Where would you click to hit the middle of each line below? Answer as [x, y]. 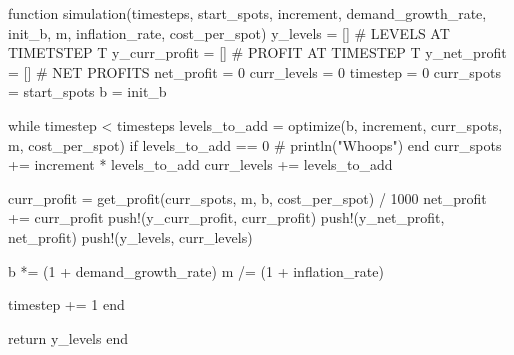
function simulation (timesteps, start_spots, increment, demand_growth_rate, [247, 13]
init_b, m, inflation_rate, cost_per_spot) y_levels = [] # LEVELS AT [229, 32]
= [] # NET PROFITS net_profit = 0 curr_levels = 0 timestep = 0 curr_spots [254, 71]
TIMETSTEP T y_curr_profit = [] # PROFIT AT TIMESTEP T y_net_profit [257, 52]
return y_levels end [68, 337]
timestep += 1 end [66, 304]
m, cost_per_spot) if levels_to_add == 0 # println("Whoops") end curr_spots [255, 144]
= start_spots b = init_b [87, 91]
